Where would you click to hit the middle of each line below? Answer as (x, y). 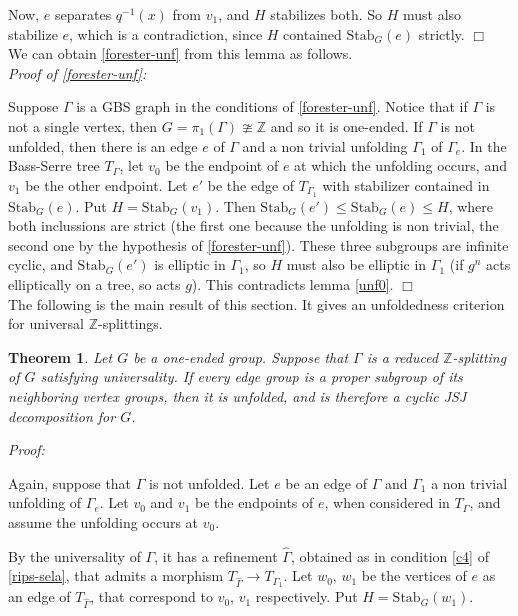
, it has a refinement (216, 555)
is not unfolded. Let (209, 482)
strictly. (441, 33)
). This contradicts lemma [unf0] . (292, 283)
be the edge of (251, 184)
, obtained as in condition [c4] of (389, 555)
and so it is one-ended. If (346, 125)
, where (471, 205)
